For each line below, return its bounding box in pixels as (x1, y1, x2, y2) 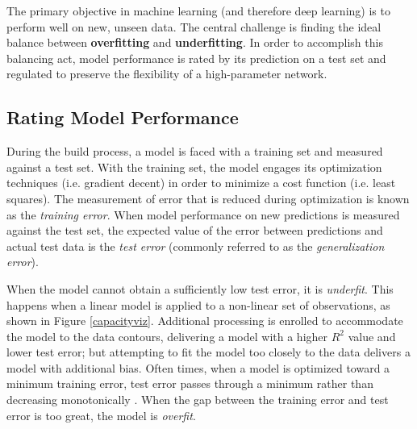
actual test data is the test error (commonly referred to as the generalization (6, 237, 385, 254)
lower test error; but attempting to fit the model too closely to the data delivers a (6, 344, 411, 360)
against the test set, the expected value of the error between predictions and (6, 222, 383, 239)
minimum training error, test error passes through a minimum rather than (6, 375, 373, 392)
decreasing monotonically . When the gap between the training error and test (6, 391, 389, 408)
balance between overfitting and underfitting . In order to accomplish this (6, 34, 383, 51)
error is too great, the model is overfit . (6, 406, 196, 423)
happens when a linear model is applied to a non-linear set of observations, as (6, 296, 390, 313)
